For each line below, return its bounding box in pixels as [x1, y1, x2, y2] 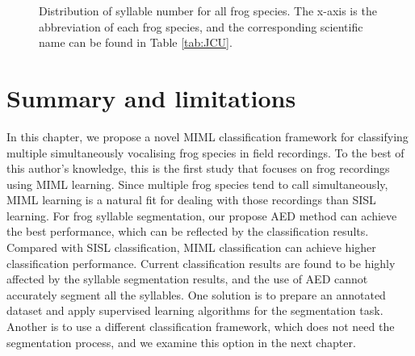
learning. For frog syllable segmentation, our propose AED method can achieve [6, 207, 397, 224]
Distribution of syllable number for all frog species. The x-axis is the [39, 2, 377, 19]
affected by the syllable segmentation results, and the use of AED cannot [6, 270, 368, 287]
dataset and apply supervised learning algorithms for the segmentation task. [6, 302, 384, 319]
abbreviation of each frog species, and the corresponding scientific [39, 18, 363, 35]
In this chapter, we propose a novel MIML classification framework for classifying [6, 128, 409, 144]
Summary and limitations [6, 81, 296, 114]
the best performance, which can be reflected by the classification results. [6, 223, 369, 240]
